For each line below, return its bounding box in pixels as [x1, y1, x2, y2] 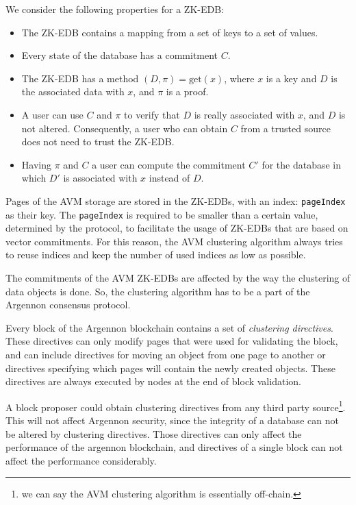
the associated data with [21, 84, 125, 99]
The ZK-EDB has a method [21, 71, 139, 85]
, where [224, 71, 255, 85]
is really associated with [194, 107, 295, 121]
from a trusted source [240, 121, 331, 135]
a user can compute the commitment [92, 157, 246, 171]
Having [21, 157, 51, 171]
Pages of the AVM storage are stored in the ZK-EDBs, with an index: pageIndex [5, 193, 346, 208]
